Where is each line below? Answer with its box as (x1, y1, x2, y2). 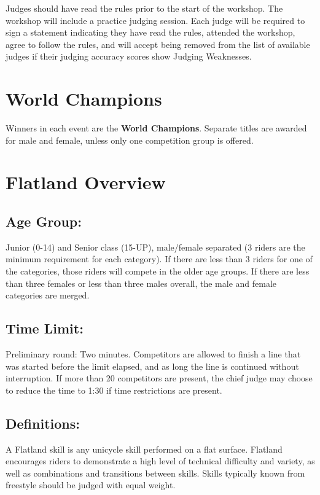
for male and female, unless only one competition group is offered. (6, 133, 254, 146)
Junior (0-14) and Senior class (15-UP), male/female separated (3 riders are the (6, 240, 305, 253)
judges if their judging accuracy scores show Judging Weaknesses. (6, 50, 252, 63)
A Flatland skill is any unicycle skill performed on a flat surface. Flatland (6, 442, 283, 455)
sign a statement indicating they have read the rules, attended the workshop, (6, 26, 295, 39)
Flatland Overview (6, 170, 166, 195)
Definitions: (6, 413, 80, 432)
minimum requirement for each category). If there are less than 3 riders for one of (6, 252, 313, 265)
